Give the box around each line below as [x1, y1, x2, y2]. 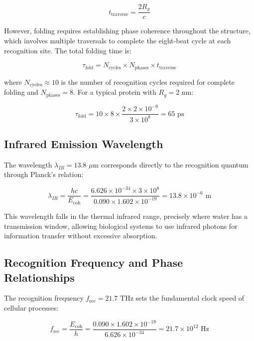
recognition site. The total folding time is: [4, 45, 131, 55]
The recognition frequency [4, 293, 84, 303]
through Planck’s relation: [4, 169, 84, 179]
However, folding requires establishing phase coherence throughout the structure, [4, 25, 251, 36]
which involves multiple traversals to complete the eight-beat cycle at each [4, 35, 231, 46]
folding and [4, 87, 38, 97]
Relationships [4, 269, 75, 285]
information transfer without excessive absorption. [4, 230, 157, 241]
